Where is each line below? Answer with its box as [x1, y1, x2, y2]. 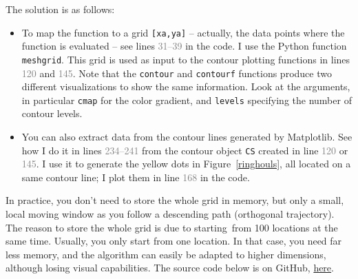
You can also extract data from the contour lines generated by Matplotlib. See [21, 130, 352, 143]
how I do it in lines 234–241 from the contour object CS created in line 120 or [21, 143, 348, 157]
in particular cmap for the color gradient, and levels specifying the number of [21, 92, 352, 107]
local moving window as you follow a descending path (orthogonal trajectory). [6, 207, 335, 221]
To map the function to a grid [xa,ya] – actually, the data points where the [21, 25, 345, 39]
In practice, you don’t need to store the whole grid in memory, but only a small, [6, 193, 344, 207]
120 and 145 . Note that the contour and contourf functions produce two [21, 65, 332, 80]
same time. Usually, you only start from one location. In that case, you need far [6, 234, 342, 248]
